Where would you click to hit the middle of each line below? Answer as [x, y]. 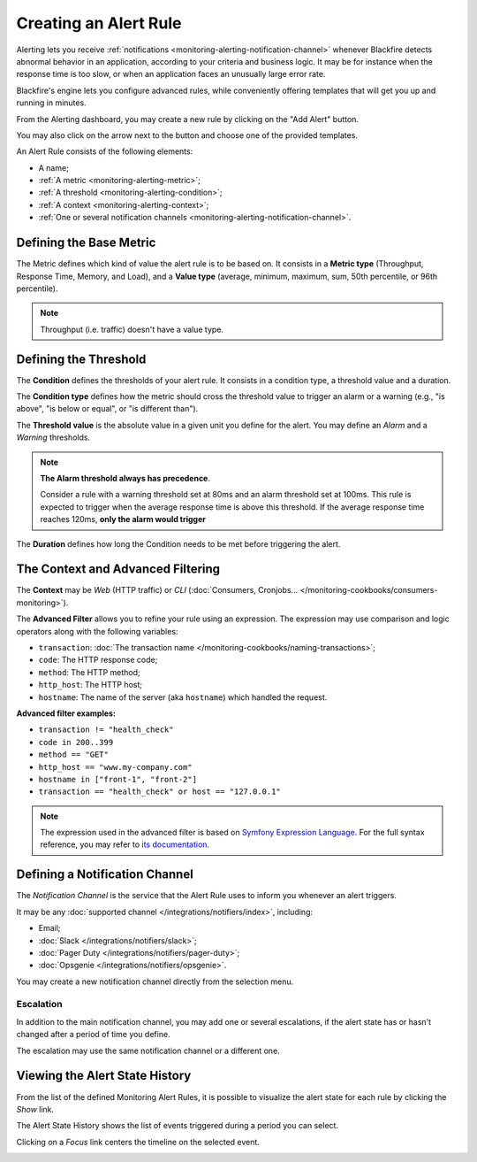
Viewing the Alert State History [104, 1076]
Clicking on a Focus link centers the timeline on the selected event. [138, 1142]
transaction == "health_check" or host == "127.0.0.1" [160, 792]
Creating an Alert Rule [99, 23]
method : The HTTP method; [89, 672]
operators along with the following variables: [97, 631]
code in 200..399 [76, 742]
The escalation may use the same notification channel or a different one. [148, 1050]
